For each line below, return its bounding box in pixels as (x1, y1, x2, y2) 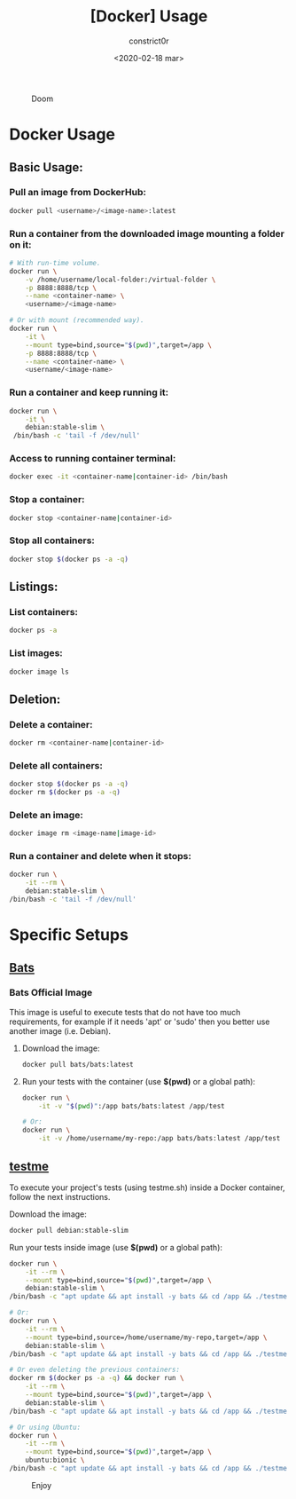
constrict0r (128, 36, 170, 46)
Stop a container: (9, 493, 86, 506)
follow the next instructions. (9, 1191, 111, 1202)
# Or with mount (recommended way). (9, 316, 144, 325)
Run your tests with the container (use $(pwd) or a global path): (21, 1076, 255, 1086)
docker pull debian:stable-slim (9, 1226, 129, 1235)
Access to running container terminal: (9, 453, 176, 465)
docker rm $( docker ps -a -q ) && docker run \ (9, 1374, 184, 1383)
